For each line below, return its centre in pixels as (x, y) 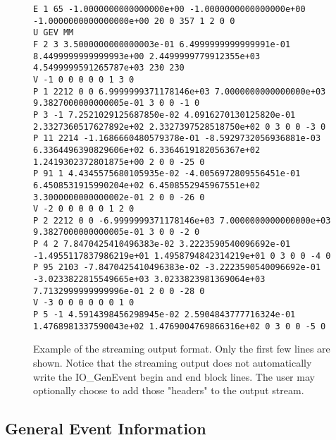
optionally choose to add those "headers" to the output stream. (169, 390)
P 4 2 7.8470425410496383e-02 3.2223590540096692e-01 (162, 244)
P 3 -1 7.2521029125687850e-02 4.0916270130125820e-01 (164, 115)
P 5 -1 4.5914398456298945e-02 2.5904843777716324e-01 (164, 315)
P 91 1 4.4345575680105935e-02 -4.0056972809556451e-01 (167, 174)
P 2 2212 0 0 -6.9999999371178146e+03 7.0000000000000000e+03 (182, 220)
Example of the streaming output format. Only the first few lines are (182, 349)
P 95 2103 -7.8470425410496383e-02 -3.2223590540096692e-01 (177, 268)
